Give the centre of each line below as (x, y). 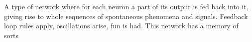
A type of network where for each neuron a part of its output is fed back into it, (126, 6)
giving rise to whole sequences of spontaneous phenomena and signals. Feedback (126, 16)
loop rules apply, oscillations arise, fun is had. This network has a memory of (121, 26)
